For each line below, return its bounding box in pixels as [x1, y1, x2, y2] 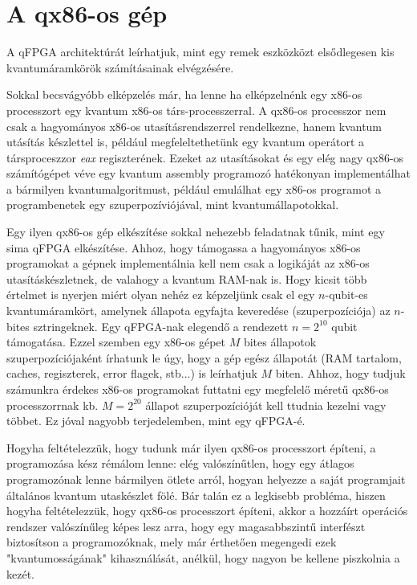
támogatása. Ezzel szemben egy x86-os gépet [6, 333, 225, 350]
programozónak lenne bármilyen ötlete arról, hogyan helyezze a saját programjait [6, 470, 406, 487]
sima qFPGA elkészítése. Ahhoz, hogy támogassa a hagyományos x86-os [6, 239, 361, 256]
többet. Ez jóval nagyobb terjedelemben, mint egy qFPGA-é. [6, 412, 306, 429]
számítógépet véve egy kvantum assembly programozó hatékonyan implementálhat [6, 165, 411, 182]
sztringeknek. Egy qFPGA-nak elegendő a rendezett [33, 317, 289, 334]
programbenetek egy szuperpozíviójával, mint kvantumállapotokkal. [6, 196, 339, 213]
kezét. [6, 565, 34, 582]
